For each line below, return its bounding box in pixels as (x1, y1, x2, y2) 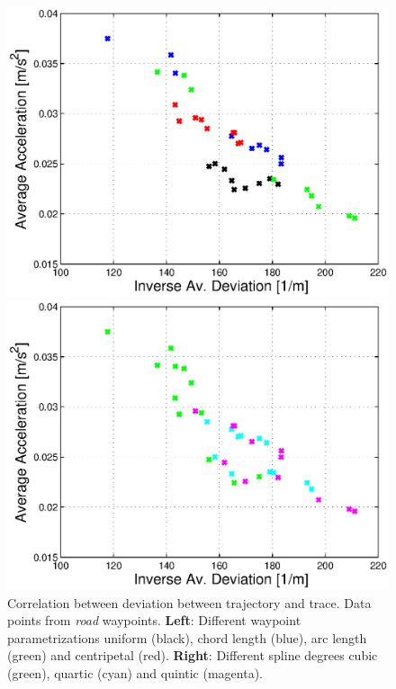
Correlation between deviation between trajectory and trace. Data (7, 593, 372, 612)
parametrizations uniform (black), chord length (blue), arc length (7, 628, 367, 647)
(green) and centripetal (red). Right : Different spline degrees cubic (7, 646, 378, 665)
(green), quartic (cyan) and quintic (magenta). (7, 664, 263, 682)
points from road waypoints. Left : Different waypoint (7, 611, 301, 630)
